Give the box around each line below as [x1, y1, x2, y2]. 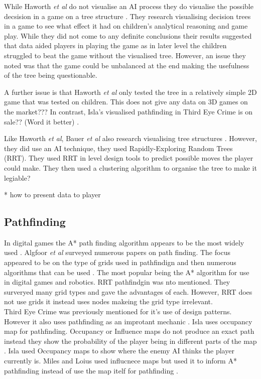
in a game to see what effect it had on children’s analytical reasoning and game [4, 21, 248, 31]
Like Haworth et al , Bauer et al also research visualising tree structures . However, [4, 133, 257, 144]
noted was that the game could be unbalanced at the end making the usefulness [4, 60, 249, 70]
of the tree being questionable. [4, 70, 97, 80]
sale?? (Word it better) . [4, 116, 79, 127]
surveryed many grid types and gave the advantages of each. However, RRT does [4, 286, 252, 297]
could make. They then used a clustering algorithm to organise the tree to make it [4, 162, 257, 173]
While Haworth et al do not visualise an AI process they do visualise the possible [4, 1, 253, 11]
